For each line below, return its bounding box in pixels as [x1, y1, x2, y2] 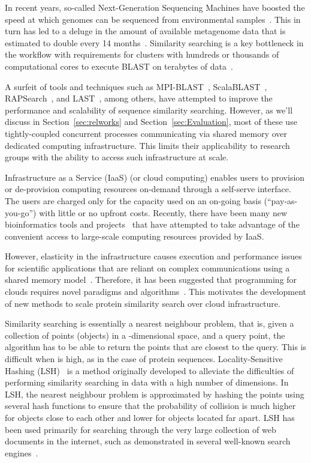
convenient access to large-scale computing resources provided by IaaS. [5, 229, 264, 242]
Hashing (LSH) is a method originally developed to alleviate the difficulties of [5, 364, 294, 377]
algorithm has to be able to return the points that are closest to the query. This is [5, 340, 307, 353]
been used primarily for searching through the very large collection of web [5, 423, 276, 435]
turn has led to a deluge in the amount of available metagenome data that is [5, 25, 286, 37]
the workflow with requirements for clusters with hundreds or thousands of [5, 48, 279, 61]
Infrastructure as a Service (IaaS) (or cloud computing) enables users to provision [5, 171, 305, 183]
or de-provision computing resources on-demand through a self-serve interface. [5, 183, 291, 195]
